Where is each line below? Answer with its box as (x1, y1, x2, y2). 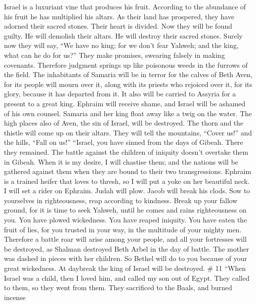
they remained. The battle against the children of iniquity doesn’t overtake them (4, 146, 249, 157)
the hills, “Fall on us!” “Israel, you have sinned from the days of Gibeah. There (4, 137, 243, 147)
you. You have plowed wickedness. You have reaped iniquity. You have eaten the (4, 215, 247, 225)
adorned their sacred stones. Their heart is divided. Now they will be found (4, 21, 232, 31)
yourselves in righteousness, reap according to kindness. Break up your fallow (4, 195, 238, 205)
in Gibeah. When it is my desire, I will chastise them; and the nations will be (4, 156, 238, 167)
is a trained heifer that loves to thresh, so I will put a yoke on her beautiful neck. (4, 175, 250, 186)
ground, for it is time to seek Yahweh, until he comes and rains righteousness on (4, 205, 247, 215)
